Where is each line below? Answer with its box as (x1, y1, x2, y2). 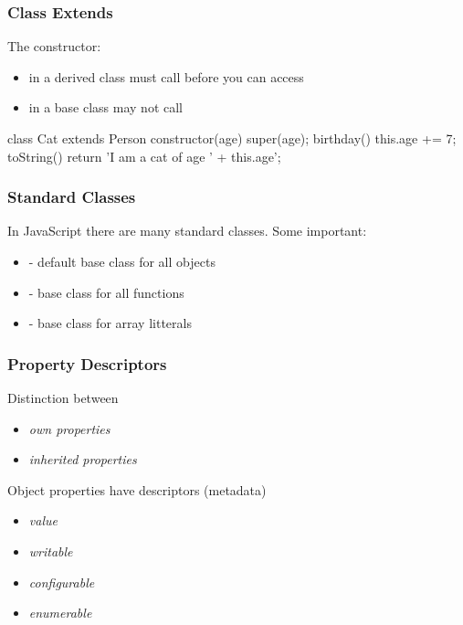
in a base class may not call (28, 98, 183, 117)
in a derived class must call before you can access (28, 67, 304, 86)
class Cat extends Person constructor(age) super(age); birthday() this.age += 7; (7, 129, 457, 147)
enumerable (28, 603, 92, 622)
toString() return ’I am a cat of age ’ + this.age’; (7, 146, 281, 165)
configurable (28, 572, 95, 591)
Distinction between (7, 388, 119, 407)
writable (28, 541, 73, 560)
